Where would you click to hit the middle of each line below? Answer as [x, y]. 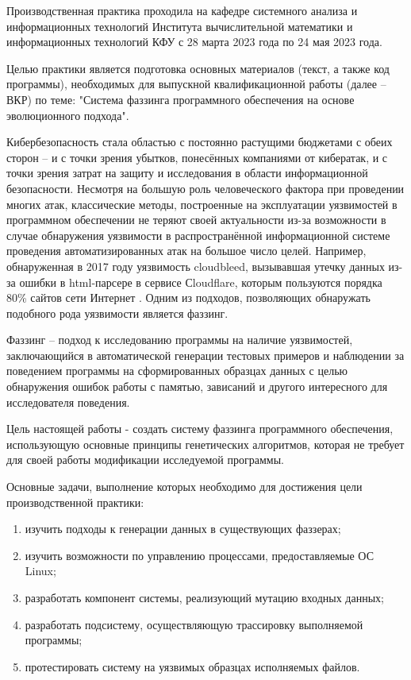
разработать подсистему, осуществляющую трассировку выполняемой [194, 624]
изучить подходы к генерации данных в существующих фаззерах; [183, 529]
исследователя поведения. [68, 402]
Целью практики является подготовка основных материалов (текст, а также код [198, 68]
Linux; [40, 571]
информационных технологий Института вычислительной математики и [180, 26]
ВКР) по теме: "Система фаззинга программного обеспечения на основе [181, 99]
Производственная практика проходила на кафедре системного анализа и [182, 10]
